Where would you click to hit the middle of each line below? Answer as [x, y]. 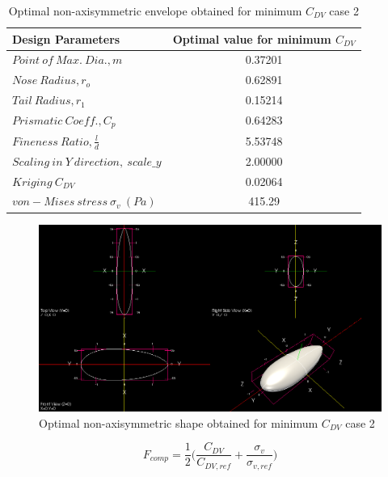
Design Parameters [66, 38]
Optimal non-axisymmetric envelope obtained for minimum [155, 11]
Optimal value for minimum [252, 38]
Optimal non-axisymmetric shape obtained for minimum [179, 422]
